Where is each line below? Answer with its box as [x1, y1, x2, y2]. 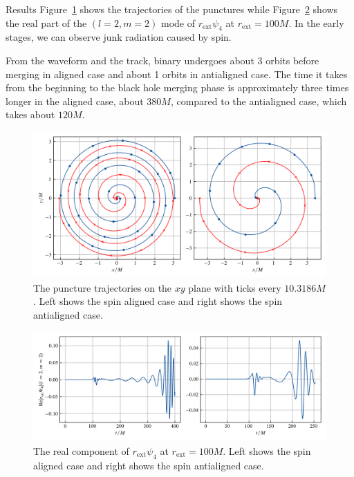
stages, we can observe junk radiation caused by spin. [6, 30, 232, 44]
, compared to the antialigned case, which [170, 93, 347, 108]
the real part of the [6, 15, 87, 30]
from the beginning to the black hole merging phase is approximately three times [6, 80, 349, 95]
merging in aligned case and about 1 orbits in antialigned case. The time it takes [6, 66, 348, 81]
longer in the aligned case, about [6, 93, 144, 108]
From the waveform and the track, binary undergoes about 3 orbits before [6, 53, 319, 67]
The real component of [33, 443, 129, 458]
